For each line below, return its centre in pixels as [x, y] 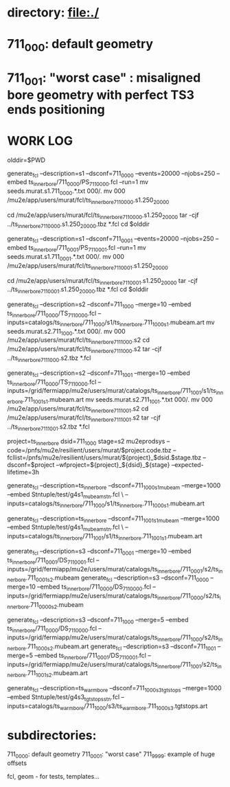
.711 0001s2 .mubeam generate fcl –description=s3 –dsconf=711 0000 [117, 579]
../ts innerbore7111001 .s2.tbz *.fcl [49, 427]
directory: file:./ [53, 13]
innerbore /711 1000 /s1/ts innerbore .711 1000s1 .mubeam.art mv [137, 323]
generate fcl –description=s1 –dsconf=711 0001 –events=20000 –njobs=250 [111, 240]
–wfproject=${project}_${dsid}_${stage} [113, 465]
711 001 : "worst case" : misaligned [104, 79]
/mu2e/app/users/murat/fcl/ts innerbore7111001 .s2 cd [78, 409]
